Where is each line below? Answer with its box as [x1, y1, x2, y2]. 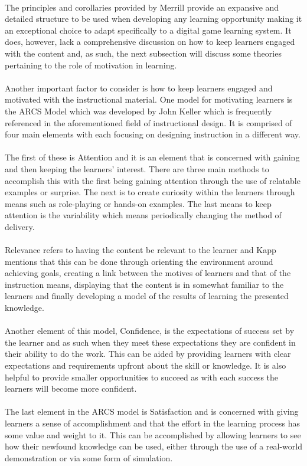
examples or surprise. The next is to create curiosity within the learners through [5, 186, 295, 198]
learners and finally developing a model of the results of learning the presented [5, 290, 289, 302]
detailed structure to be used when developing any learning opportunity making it [5, 12, 302, 25]
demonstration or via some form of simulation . [5, 451, 173, 464]
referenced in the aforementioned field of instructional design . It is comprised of [5, 116, 292, 129]
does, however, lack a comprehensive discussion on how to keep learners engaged [5, 35, 295, 48]
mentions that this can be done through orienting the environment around [5, 255, 273, 267]
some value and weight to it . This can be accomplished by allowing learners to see [5, 428, 301, 441]
